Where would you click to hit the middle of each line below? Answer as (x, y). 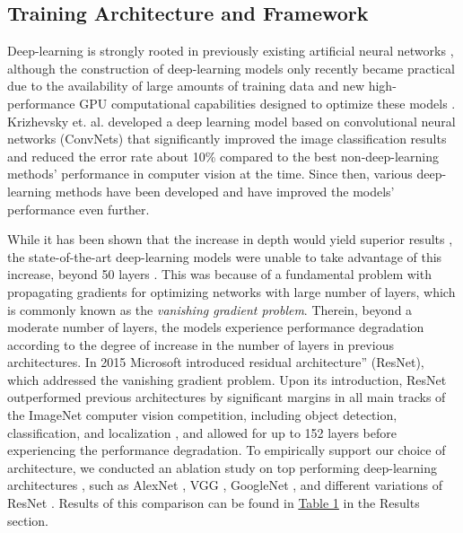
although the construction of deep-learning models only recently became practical (231, 68)
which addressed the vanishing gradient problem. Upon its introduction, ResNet (227, 379)
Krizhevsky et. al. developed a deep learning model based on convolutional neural (231, 121)
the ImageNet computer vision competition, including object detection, (202, 415)
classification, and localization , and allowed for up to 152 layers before (202, 432)
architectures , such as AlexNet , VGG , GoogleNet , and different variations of (225, 485)
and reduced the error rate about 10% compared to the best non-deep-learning (223, 156)
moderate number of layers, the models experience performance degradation (216, 327)
